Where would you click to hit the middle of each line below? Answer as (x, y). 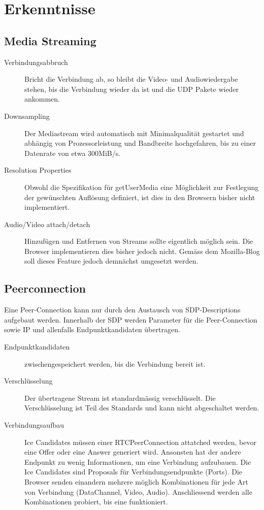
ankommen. (42, 99)
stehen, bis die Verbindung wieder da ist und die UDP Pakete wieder (132, 89)
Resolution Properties (38, 170)
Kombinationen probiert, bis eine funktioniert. (96, 502)
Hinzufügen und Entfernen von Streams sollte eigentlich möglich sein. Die (139, 241)
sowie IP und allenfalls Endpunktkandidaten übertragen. (92, 329)
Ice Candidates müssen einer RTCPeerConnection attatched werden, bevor (140, 442)
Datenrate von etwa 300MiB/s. (73, 153)
